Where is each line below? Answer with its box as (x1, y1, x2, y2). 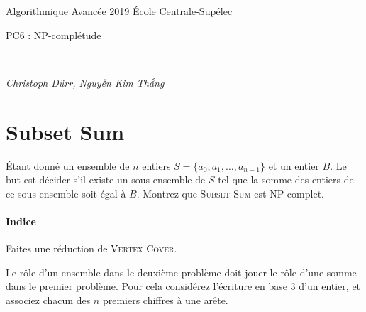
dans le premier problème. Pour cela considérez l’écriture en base (6, 279, 287, 294)
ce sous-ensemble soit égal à (6, 185, 126, 200)
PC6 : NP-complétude (6, 27, 101, 42)
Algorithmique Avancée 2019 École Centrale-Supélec (6, 4, 233, 18)
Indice (6, 213, 36, 228)
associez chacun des (6, 292, 91, 307)
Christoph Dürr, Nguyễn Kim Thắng (6, 75, 165, 90)
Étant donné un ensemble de (6, 158, 130, 173)
